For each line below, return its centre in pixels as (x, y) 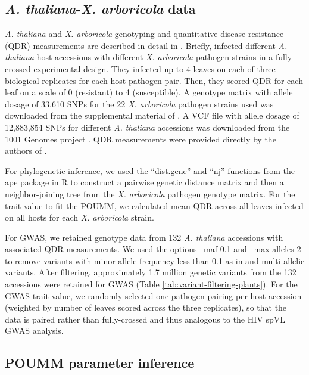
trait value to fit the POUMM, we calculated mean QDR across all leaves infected (154, 205)
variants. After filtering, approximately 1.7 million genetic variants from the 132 (151, 272)
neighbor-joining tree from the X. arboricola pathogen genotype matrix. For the (150, 193)
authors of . (26, 151)
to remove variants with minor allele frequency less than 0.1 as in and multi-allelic (155, 260)
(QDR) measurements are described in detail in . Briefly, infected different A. (146, 45)
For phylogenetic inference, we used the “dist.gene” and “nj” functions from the (150, 170)
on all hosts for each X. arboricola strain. (79, 217)
